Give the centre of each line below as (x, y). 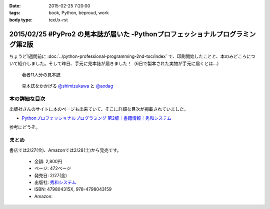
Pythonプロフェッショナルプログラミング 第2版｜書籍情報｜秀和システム (97, 118)
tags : (15, 13)
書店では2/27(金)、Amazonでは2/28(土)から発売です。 (65, 150)
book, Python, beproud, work (79, 13)
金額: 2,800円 (48, 161)
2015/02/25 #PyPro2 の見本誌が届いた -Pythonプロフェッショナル (113, 34)
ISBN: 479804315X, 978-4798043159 (73, 189)
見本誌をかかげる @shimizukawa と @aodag (67, 86)
